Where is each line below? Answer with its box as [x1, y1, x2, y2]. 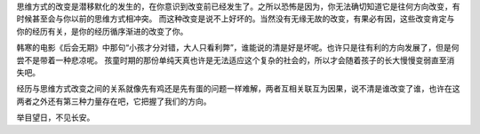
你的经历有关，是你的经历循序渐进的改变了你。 [16, 26, 188, 36]
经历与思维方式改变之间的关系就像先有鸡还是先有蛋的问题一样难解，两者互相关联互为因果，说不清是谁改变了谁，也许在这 [16, 83, 460, 94]
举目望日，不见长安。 [16, 112, 95, 123]
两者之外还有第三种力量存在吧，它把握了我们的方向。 [16, 96, 212, 106]
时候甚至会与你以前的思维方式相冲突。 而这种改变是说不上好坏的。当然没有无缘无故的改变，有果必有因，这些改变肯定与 [16, 13, 455, 24]
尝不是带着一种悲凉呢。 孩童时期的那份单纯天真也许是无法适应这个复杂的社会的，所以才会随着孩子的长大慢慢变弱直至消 [16, 54, 455, 66]
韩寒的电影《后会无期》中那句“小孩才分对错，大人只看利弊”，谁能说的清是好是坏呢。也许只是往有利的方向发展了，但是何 [16, 43, 460, 53]
